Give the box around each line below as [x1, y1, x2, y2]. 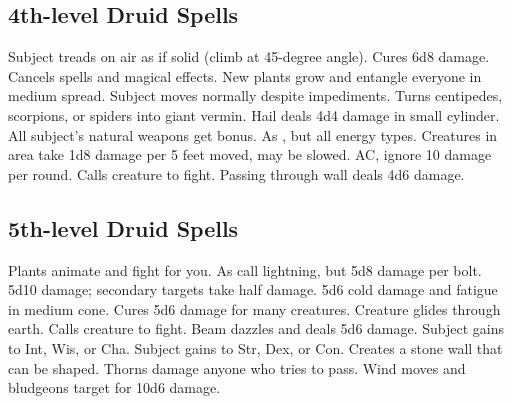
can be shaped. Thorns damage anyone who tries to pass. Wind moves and [8, 357, 466, 378]
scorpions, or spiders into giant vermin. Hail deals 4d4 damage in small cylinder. [8, 104, 500, 125]
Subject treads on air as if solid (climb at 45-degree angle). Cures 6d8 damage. [8, 46, 490, 67]
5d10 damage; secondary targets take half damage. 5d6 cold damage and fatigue [8, 279, 498, 300]
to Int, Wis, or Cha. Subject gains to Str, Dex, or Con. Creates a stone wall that [8, 337, 503, 358]
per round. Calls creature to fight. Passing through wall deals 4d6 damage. [8, 163, 465, 184]
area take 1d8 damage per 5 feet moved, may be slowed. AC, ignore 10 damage [8, 144, 492, 165]
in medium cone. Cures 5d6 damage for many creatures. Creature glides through [8, 298, 501, 319]
